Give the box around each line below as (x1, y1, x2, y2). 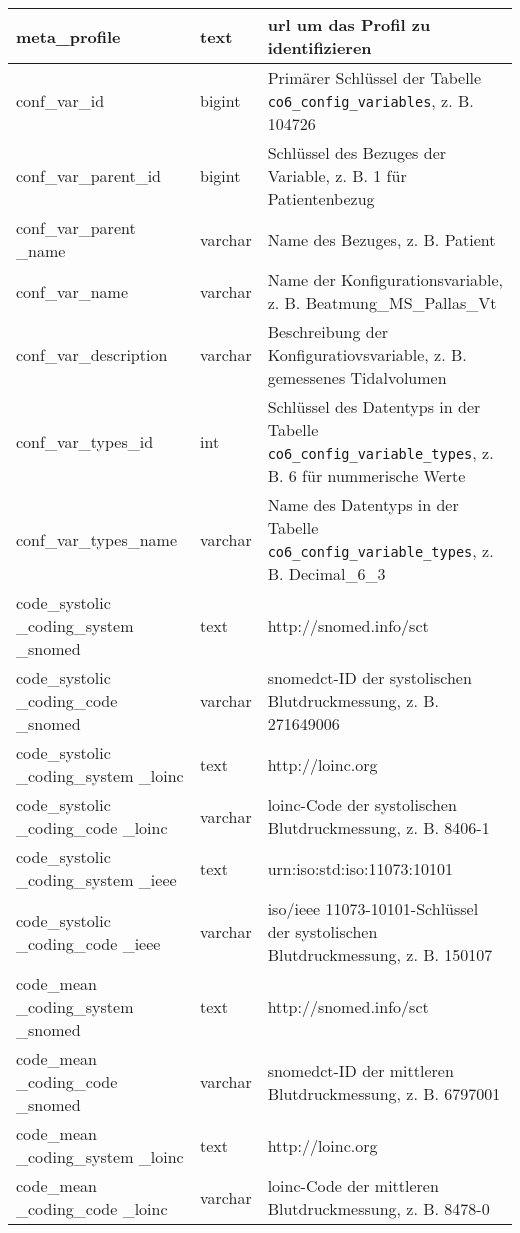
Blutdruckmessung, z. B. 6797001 (267, 1081, 501, 1105)
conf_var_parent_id (16, 164, 162, 187)
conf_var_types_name (16, 527, 178, 551)
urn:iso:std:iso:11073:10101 (267, 856, 453, 880)
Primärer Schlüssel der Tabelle (267, 66, 482, 89)
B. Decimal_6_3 (267, 562, 386, 585)
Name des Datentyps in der (267, 493, 459, 516)
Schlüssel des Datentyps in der (267, 395, 481, 418)
